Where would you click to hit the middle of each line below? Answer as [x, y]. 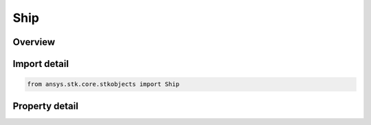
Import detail [41, 64]
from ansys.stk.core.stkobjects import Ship [103, 84]
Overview [34, 42]
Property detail [46, 106]
